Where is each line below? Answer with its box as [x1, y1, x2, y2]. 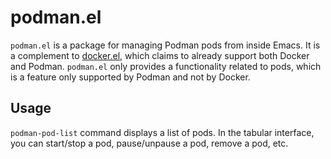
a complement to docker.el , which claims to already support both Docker [10, 49, 310, 61]
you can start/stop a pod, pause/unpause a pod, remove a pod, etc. [10, 137, 289, 149]
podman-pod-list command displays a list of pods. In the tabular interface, [10, 126, 315, 138]
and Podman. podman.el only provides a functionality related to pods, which [10, 60, 322, 72]
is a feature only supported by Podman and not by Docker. [10, 71, 251, 83]
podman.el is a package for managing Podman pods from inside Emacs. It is [10, 39, 321, 51]
